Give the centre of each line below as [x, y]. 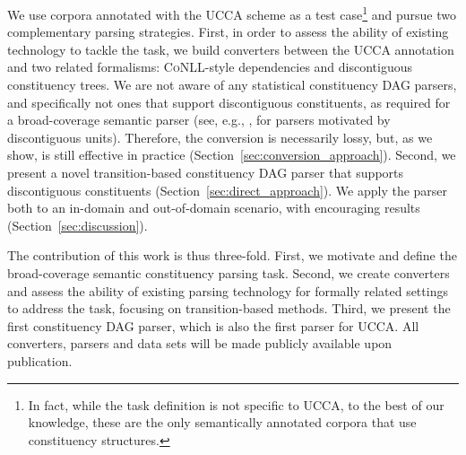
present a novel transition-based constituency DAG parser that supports [206, 172]
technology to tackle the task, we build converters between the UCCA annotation [231, 49]
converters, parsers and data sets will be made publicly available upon [200, 343]
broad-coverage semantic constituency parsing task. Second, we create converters [229, 272]
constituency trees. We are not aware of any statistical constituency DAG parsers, [232, 85]
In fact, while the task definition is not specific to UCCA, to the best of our [236, 404]
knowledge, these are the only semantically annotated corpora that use [222, 422]
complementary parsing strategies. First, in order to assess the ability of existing [228, 32]
